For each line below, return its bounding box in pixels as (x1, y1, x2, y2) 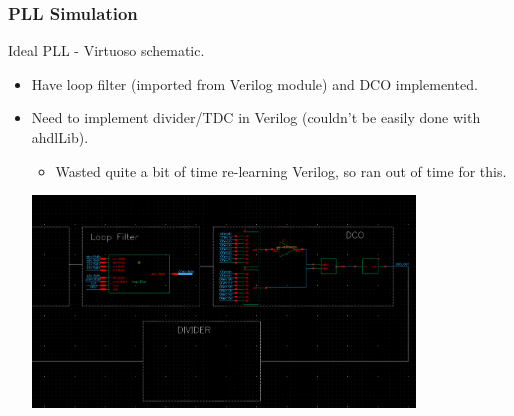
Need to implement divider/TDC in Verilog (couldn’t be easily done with (31, 107, 481, 128)
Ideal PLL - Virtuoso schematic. (8, 40, 205, 61)
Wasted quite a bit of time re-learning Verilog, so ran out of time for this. (55, 160, 507, 181)
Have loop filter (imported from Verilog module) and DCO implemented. (31, 73, 478, 94)
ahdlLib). (31, 127, 89, 147)
